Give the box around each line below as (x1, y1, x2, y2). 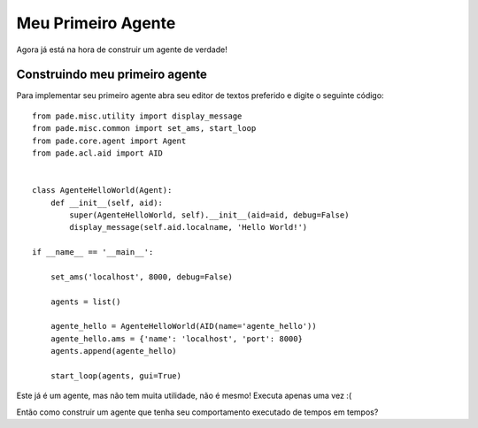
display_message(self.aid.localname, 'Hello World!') (69, 222, 308, 233)
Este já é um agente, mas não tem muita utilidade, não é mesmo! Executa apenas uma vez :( (16, 390, 352, 401)
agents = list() (50, 296, 121, 307)
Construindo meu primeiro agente (16, 67, 208, 82)
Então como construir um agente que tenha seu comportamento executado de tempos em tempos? (16, 407, 379, 417)
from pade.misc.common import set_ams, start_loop (32, 124, 257, 134)
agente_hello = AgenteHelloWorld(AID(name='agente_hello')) (50, 321, 318, 332)
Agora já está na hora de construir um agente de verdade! (16, 44, 227, 55)
